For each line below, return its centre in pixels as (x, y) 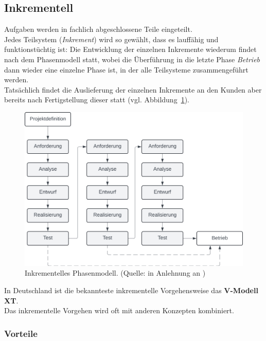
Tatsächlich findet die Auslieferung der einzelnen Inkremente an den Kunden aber (133, 89)
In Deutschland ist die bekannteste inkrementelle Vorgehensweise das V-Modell (131, 290)
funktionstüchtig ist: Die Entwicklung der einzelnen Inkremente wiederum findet (130, 49)
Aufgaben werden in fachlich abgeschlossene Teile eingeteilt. (98, 29)
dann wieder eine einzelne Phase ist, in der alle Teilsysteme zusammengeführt (126, 69)
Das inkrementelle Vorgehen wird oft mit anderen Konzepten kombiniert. (119, 310)
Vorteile (21, 333)
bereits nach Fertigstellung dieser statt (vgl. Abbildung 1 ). (97, 100)
